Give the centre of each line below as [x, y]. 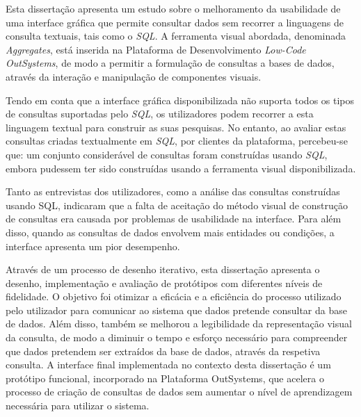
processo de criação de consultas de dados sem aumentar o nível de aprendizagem [179, 392]
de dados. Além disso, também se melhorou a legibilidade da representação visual [179, 324]
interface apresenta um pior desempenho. [93, 246]
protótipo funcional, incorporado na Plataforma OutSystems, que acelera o [165, 378]
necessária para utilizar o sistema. [78, 406]
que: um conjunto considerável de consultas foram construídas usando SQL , [167, 154]
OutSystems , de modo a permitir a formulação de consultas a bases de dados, [170, 63]
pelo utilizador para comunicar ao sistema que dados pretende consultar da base [176, 310]
